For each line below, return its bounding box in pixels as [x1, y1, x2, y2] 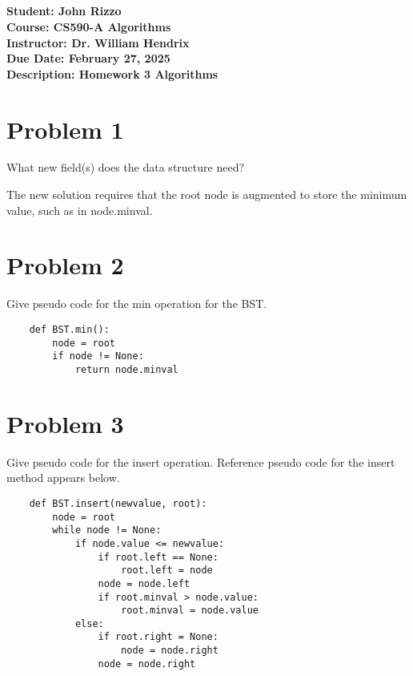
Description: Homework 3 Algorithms [6, 65, 219, 82]
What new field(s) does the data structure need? [6, 159, 245, 176]
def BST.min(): [29, 323, 110, 335]
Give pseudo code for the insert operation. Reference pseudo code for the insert [6, 453, 395, 470]
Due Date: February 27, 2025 [6, 50, 170, 67]
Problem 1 [6, 112, 124, 145]
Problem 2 [6, 249, 124, 281]
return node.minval [74, 363, 178, 375]
